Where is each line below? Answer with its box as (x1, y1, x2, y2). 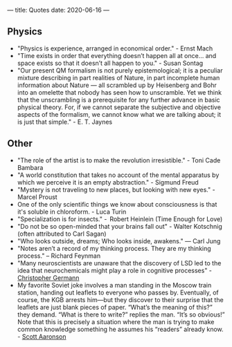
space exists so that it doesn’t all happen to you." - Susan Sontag (17, 59, 204, 67)
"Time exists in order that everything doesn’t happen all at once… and (17, 51, 217, 59)
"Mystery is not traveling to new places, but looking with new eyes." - (17, 185, 216, 194)
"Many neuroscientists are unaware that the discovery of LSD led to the (17, 259, 222, 267)
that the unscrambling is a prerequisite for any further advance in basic (17, 95, 220, 104)
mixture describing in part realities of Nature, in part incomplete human (17, 73, 220, 82)
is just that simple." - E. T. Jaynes (17, 118, 113, 126)
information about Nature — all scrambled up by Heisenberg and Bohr (17, 81, 217, 89)
